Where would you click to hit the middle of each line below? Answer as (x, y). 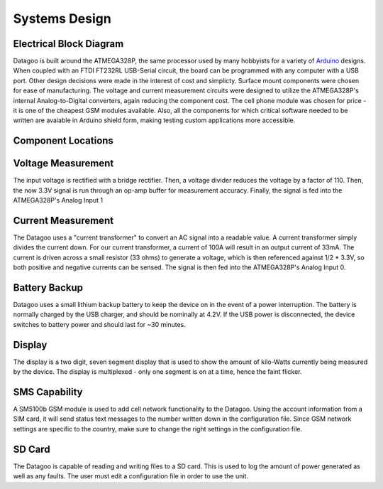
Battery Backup (48, 288)
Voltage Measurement (63, 163)
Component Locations (63, 141)
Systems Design (62, 18)
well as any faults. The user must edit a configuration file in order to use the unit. (131, 476)
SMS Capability (48, 392)
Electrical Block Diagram (68, 44)
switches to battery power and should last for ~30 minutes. (99, 324)
